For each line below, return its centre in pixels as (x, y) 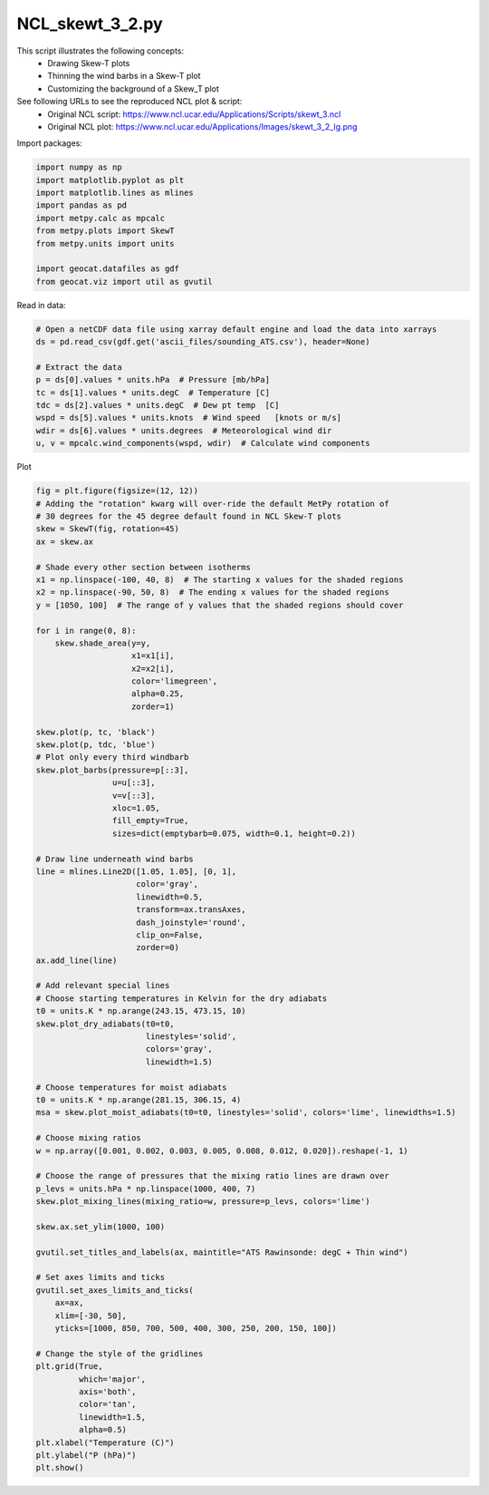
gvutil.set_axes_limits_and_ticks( (115, 1290)
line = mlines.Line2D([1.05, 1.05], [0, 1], (136, 871)
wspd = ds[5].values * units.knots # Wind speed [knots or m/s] (189, 418)
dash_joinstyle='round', (191, 922)
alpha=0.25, (158, 694)
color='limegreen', (174, 681)
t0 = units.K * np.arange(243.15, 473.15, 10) (141, 1011)
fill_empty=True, (150, 821)
